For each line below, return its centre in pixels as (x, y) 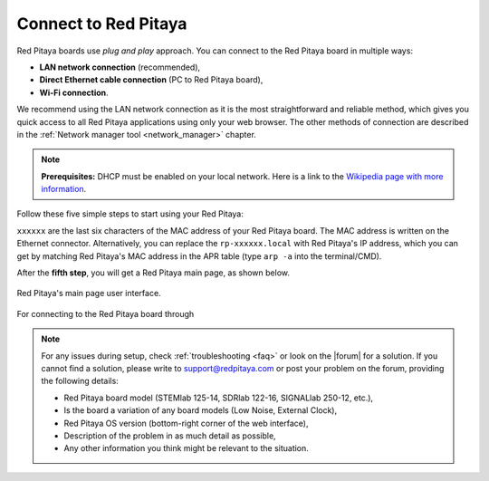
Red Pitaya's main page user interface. (89, 293)
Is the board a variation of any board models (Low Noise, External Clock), (201, 410)
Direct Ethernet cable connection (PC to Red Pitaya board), (151, 80)
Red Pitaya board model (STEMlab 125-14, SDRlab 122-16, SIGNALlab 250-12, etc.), (219, 398)
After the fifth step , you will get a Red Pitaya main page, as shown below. (153, 273)
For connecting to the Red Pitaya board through (105, 313)
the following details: (80, 381)
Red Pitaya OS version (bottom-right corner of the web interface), (186, 423)
